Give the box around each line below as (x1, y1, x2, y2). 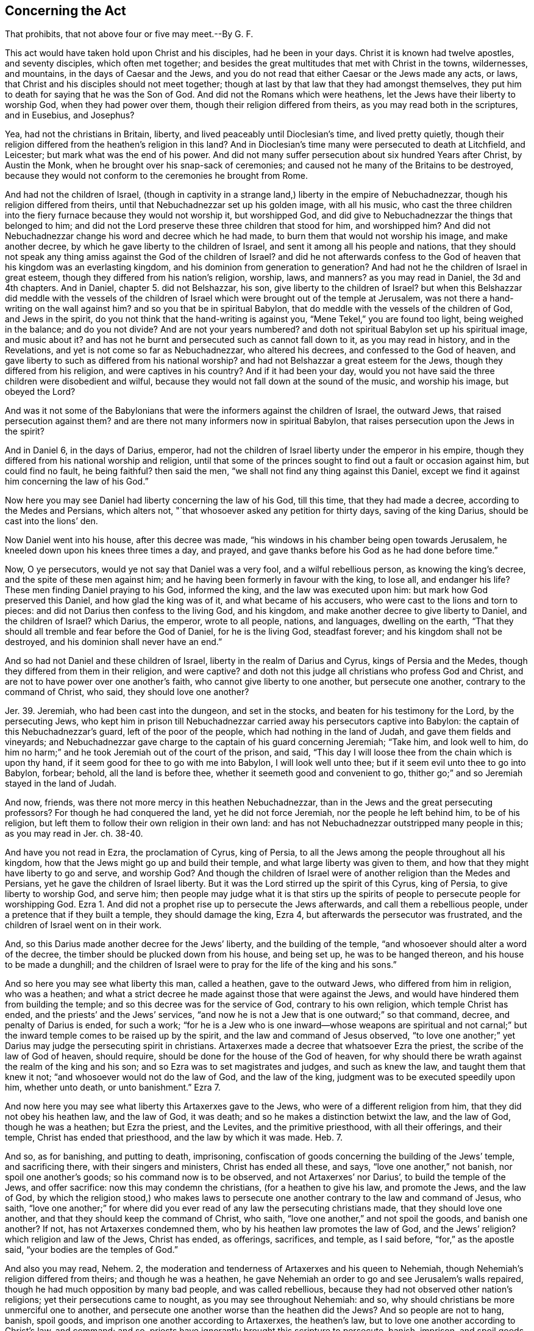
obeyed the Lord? (5, 386, 76, 397)
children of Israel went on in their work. (5, 920, 162, 931)
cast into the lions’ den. (5, 516, 98, 527)
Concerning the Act (5, 3, 126, 18)
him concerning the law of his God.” (5, 476, 149, 487)
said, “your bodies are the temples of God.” (5, 1244, 178, 1255)
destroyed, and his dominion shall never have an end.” (5, 637, 222, 647)
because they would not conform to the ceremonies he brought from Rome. (5, 170, 308, 181)
